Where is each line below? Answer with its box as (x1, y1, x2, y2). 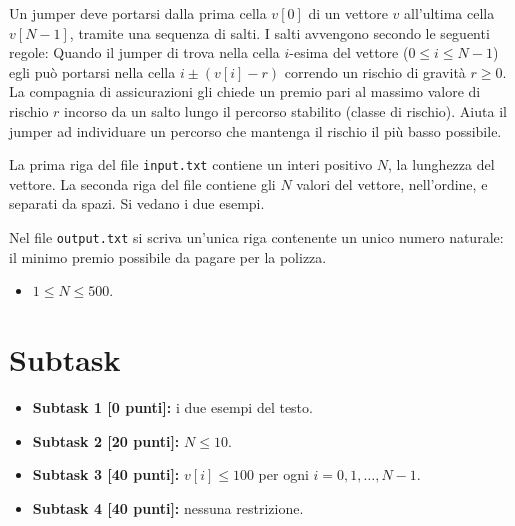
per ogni (258, 464, 309, 485)
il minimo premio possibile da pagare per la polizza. (9, 246, 327, 267)
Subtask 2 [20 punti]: (32, 430, 180, 451)
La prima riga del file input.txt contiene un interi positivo (9, 154, 373, 175)
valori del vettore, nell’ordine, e (296, 173, 488, 194)
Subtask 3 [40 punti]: (32, 464, 180, 485)
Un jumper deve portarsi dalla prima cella (9, 3, 267, 23)
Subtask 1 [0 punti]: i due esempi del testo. (32, 396, 313, 417)
